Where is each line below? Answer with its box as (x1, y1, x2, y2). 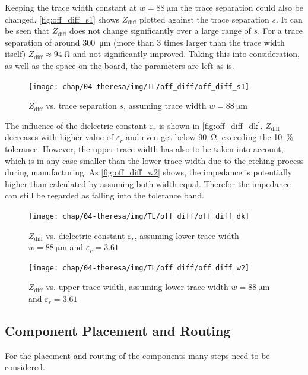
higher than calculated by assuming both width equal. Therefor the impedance (5, 177, 291, 190)
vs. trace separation (46, 99, 117, 112)
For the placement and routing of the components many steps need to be (5, 349, 270, 361)
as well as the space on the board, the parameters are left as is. (5, 59, 234, 71)
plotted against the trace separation (139, 12, 269, 25)
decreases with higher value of (5, 131, 113, 143)
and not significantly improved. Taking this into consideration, (72, 48, 300, 60)
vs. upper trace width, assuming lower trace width (46, 281, 228, 293)
